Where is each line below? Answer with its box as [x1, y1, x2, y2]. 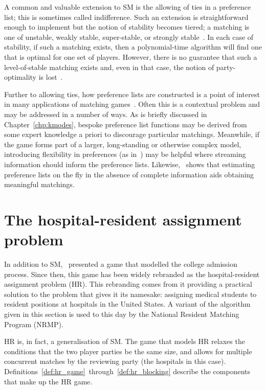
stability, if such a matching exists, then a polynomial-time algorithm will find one [4, 41, 262, 52]
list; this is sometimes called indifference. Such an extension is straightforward [4, 11, 249, 22]
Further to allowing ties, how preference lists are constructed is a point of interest [4, 88, 260, 99]
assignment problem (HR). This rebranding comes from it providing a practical [4, 279, 252, 289]
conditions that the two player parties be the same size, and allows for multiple [4, 346, 252, 356]
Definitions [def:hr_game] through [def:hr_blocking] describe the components [4, 365, 250, 376]
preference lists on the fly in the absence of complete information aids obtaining [4, 169, 254, 179]
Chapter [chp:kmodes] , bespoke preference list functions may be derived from [4, 119, 247, 129]
